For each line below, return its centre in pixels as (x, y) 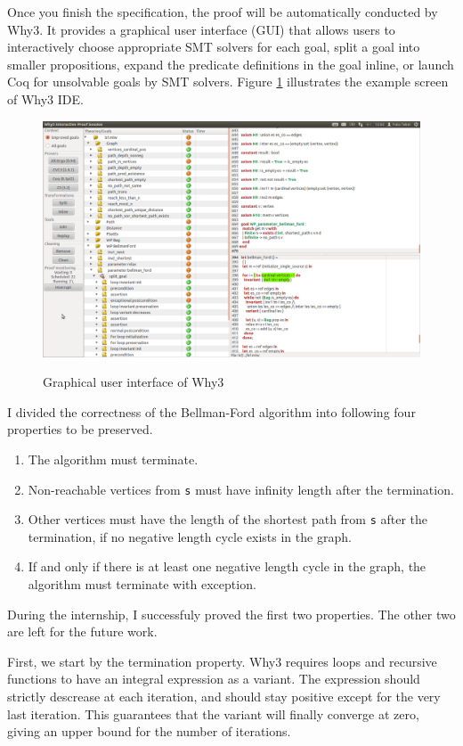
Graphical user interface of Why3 (134, 382)
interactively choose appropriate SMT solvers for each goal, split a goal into (214, 47)
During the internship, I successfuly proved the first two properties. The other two (231, 614)
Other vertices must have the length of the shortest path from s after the (228, 519)
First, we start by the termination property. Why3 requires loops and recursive (222, 661)
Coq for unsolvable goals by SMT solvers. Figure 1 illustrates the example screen (228, 82)
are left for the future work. (82, 631)
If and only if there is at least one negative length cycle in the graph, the (227, 566)
